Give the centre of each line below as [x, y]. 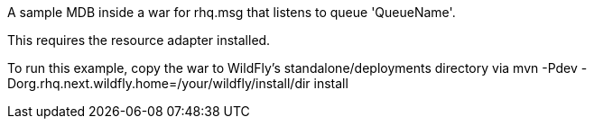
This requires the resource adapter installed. [139, 40]
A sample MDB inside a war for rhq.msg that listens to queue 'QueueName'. [232, 12]
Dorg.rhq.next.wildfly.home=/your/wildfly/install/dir [159, 83]
